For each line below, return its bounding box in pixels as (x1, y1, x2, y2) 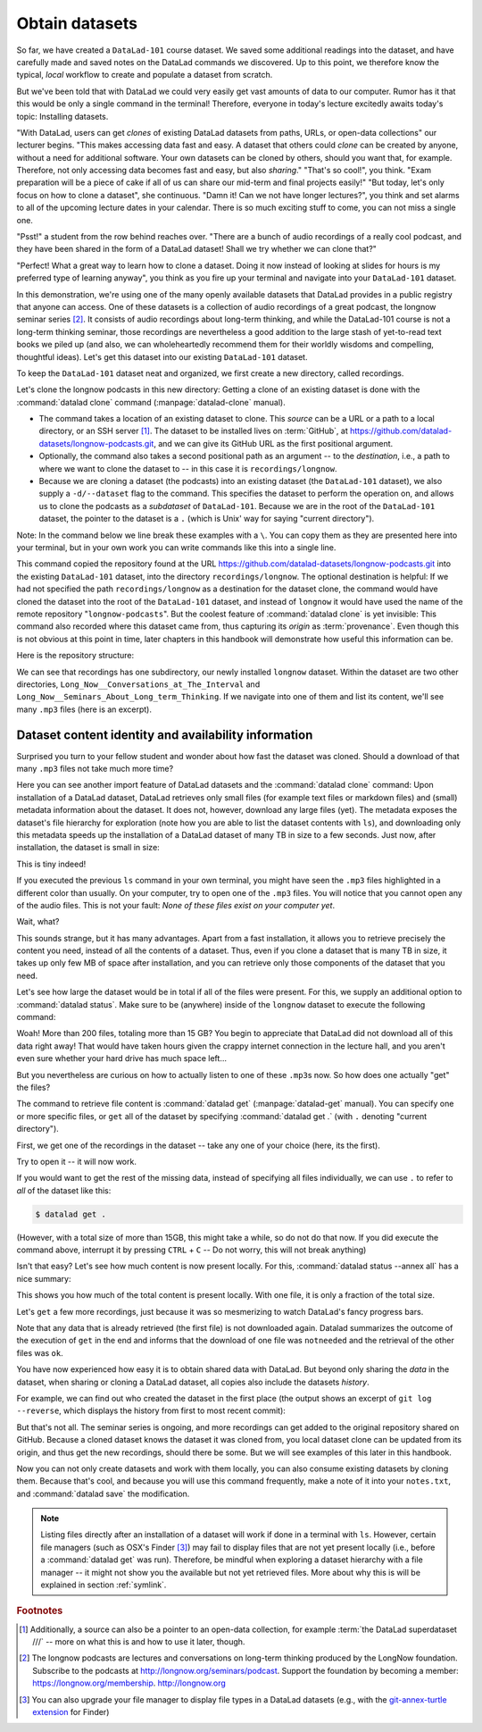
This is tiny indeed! (16, 858, 87, 869)
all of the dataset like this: (16, 1184, 112, 1196)
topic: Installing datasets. (16, 111, 109, 121)
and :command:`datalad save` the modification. (16, 1488, 190, 1499)
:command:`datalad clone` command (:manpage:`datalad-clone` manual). (16, 397, 286, 407)
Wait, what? (16, 916, 60, 927)
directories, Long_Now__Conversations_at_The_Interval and (16, 679, 261, 690)
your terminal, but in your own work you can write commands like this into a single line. (16, 542, 337, 553)
